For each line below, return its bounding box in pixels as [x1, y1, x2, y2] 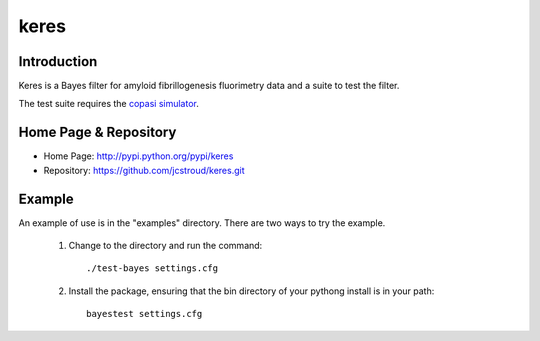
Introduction [18, 53, 98, 70]
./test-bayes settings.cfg [86, 263, 219, 274]
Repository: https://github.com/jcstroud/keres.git [43, 164, 245, 176]
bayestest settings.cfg [86, 308, 203, 320]
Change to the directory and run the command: [68, 240, 263, 252]
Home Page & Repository [18, 124, 177, 141]
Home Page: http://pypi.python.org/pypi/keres [43, 150, 234, 162]
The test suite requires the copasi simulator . [18, 98, 200, 110]
